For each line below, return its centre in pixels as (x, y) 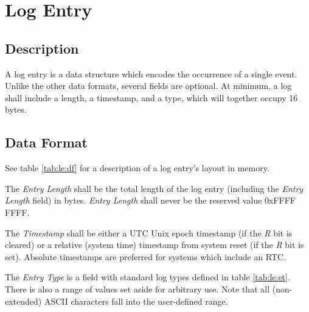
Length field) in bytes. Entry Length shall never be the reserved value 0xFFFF (150, 200)
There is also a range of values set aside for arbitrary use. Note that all (137, 289)
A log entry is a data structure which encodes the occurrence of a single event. (151, 73)
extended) (23, 301)
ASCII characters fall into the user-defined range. (136, 301)
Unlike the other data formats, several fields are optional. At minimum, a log (148, 86)
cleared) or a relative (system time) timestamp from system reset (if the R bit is (154, 245)
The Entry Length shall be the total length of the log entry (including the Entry (154, 188)
